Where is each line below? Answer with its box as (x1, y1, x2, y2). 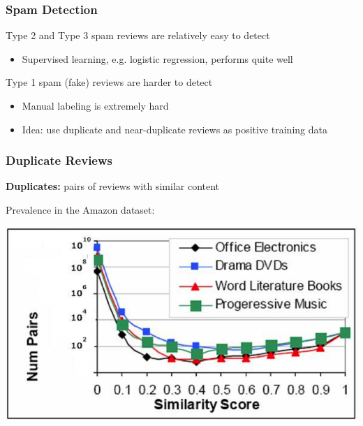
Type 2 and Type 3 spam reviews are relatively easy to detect (6, 28, 270, 43)
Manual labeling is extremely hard (22, 98, 169, 112)
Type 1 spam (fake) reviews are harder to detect (6, 75, 213, 89)
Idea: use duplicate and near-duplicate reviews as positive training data (22, 122, 327, 136)
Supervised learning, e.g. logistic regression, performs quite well (22, 51, 293, 66)
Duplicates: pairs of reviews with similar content (6, 179, 220, 193)
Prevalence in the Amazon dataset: (6, 203, 155, 216)
